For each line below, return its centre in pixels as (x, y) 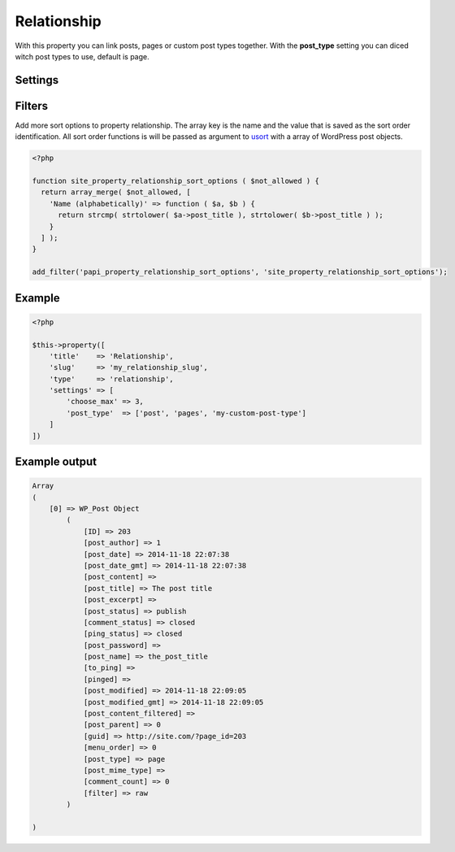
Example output (56, 462)
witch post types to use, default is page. (82, 56)
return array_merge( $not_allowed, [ (116, 192)
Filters (32, 106)
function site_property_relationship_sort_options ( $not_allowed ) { (176, 181)
